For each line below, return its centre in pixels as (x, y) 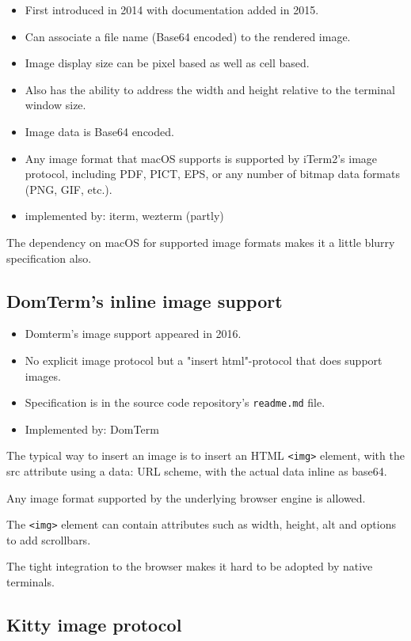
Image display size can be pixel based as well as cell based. (167, 63)
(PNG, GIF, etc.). (68, 189)
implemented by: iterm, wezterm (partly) (124, 216)
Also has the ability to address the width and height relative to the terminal (210, 89)
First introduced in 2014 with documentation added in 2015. (172, 9)
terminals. (30, 582)
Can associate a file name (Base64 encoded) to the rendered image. (188, 36)
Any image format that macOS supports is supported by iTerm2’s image (201, 158)
